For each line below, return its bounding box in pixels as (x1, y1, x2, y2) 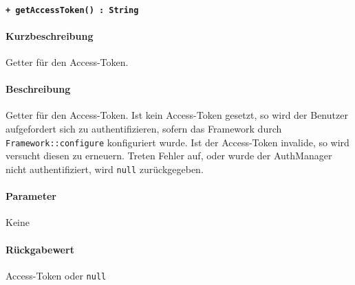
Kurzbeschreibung (6, 28, 94, 43)
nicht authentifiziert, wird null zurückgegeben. (6, 161, 204, 176)
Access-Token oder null (6, 268, 107, 282)
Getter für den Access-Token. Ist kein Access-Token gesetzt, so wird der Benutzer (6, 108, 348, 122)
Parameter (6, 189, 56, 203)
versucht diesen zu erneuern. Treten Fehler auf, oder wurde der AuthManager (6, 148, 332, 163)
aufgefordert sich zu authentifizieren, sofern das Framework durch (6, 122, 282, 136)
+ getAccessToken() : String (6, 5, 139, 15)
